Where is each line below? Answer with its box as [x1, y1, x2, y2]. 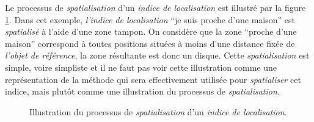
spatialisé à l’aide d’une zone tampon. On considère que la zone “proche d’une [5, 25, 297, 38]
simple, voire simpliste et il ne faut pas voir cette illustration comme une [5, 60, 277, 73]
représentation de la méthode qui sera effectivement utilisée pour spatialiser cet [5, 73, 301, 85]
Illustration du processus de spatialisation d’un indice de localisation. [29, 105, 287, 118]
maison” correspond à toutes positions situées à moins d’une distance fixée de [5, 37, 295, 49]
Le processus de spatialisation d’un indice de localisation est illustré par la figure [5, 1, 306, 13]
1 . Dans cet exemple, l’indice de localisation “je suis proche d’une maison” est [5, 13, 295, 26]
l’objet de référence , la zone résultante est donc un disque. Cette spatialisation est [5, 49, 310, 62]
